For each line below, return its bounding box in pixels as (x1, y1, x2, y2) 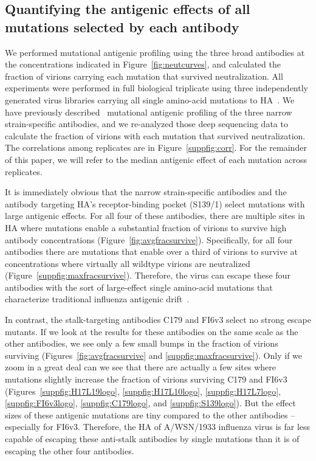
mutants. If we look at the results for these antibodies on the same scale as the (5, 325, 298, 338)
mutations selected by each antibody (5, 17, 239, 36)
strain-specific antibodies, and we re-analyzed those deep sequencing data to (5, 117, 288, 130)
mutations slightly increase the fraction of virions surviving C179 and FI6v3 (5, 373, 287, 386)
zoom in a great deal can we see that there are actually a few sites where (5, 361, 276, 373)
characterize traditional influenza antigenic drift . (5, 293, 190, 305)
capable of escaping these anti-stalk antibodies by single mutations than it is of (5, 432, 300, 445)
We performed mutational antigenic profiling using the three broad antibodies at (5, 46, 305, 58)
